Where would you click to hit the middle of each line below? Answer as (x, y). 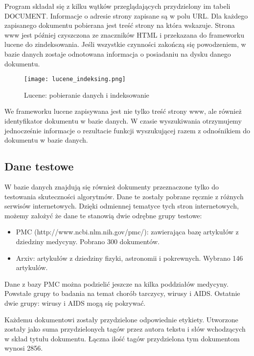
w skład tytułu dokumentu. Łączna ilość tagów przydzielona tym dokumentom (122, 338)
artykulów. (32, 267)
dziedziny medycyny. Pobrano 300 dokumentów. (88, 241)
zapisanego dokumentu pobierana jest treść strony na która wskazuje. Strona (120, 25)
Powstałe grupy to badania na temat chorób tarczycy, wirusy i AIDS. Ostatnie (122, 293)
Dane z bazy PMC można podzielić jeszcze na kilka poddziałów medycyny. (116, 283)
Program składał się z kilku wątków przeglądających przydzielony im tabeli (117, 6)
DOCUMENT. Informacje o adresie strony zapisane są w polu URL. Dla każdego (126, 15)
